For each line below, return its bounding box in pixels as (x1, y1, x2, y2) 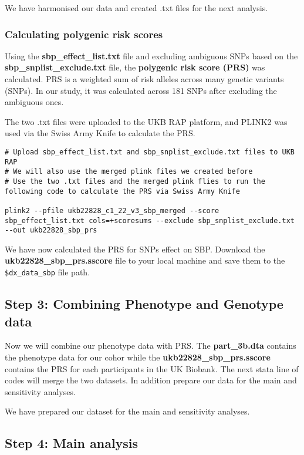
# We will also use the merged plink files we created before (5, 167, 253, 176)
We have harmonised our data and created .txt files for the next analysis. (5, 2, 268, 14)
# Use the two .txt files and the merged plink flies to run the (5, 177, 265, 186)
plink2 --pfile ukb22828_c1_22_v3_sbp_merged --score (5, 206, 219, 215)
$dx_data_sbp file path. (5, 266, 90, 278)
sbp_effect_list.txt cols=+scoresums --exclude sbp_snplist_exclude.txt (5, 216, 295, 225)
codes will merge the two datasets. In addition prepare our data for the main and (5, 374, 297, 386)
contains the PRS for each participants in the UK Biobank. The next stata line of (5, 362, 299, 375)
